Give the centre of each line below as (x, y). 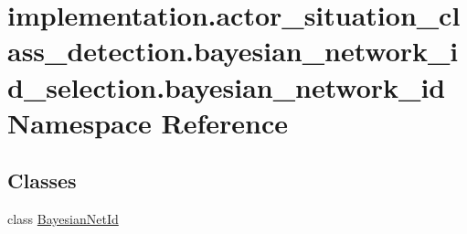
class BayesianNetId (63, 219)
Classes (42, 181)
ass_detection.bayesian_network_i (233, 51)
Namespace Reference (148, 122)
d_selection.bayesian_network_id (227, 86)
